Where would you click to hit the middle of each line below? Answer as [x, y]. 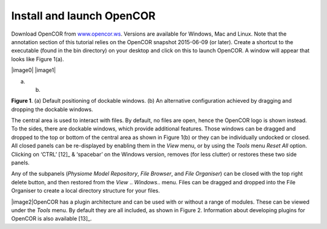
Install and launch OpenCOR [83, 16]
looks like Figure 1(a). [38, 59]
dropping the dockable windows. [52, 109]
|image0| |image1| [34, 70]
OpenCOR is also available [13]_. [51, 219]
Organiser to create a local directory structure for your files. [86, 191]
